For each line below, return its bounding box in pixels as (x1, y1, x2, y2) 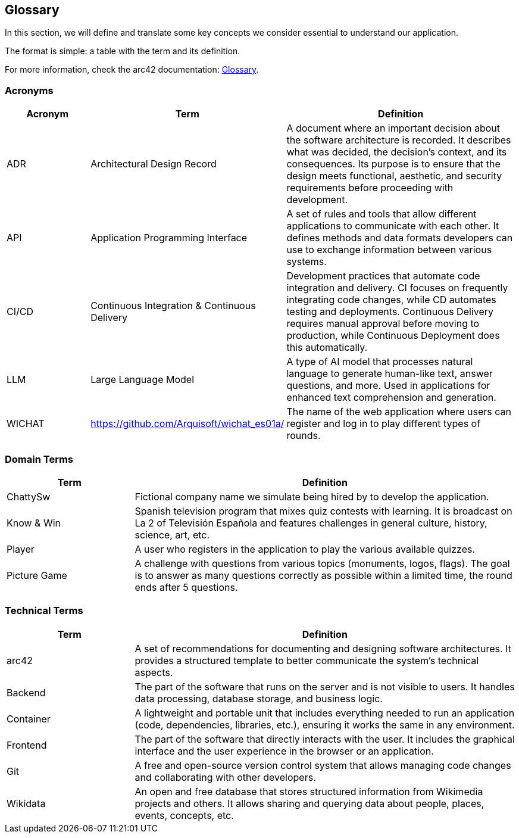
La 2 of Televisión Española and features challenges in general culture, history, (135, 516, 487, 529)
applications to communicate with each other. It (286, 220, 499, 232)
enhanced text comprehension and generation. (286, 391, 496, 404)
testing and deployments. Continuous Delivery (286, 306, 494, 318)
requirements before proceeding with (286, 182, 454, 194)
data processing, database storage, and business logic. (135, 692, 383, 705)
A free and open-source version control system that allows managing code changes (135, 759, 511, 771)
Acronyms (5, 84, 54, 96)
